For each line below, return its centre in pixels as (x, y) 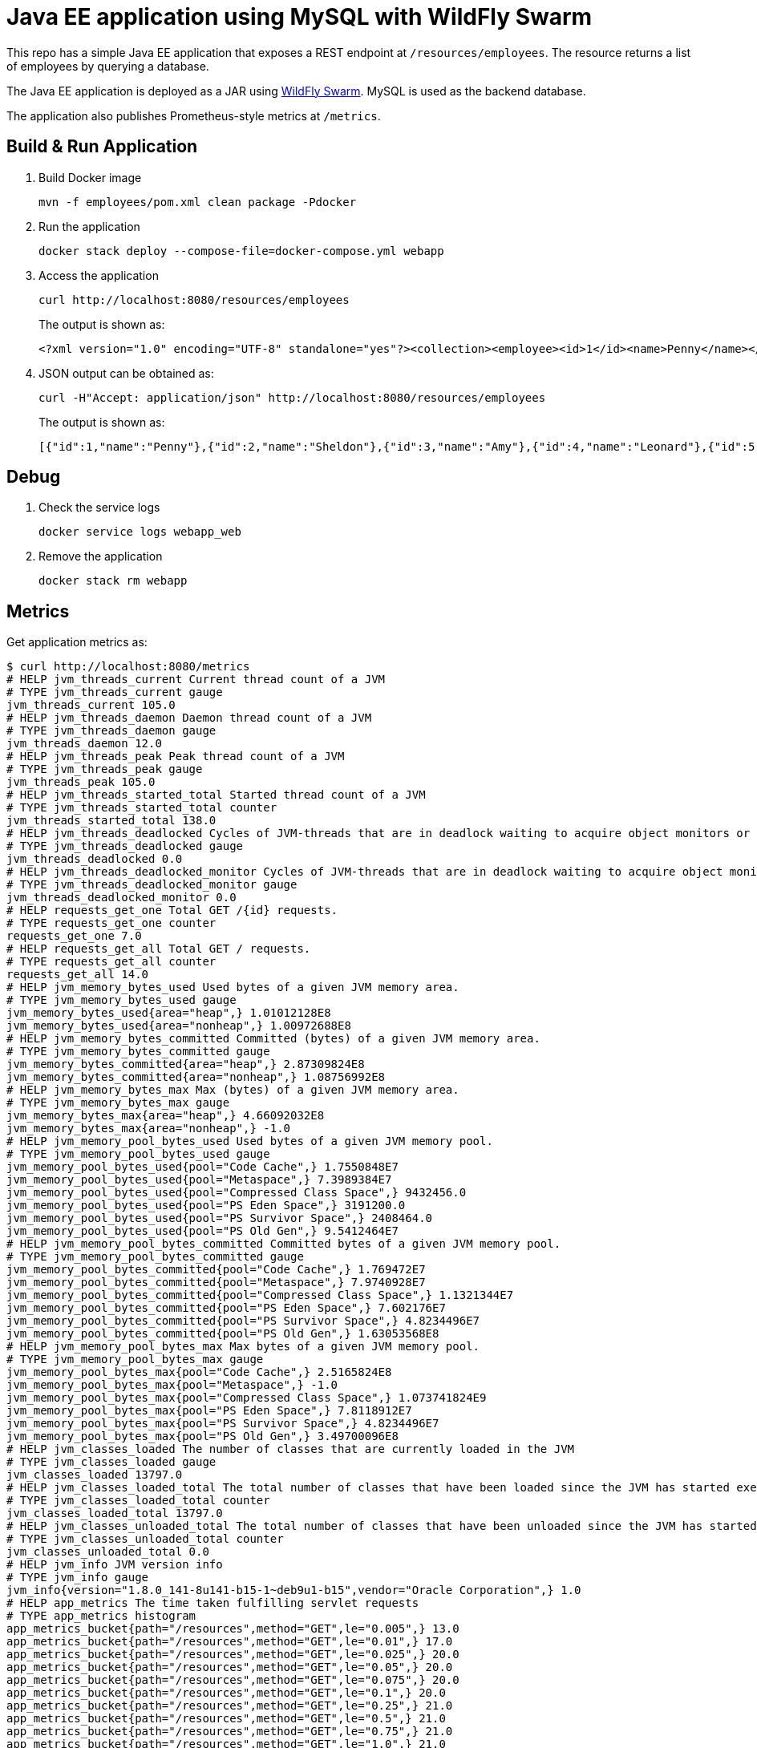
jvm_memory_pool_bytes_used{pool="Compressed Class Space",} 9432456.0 (237, 1193)
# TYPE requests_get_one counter (111, 923)
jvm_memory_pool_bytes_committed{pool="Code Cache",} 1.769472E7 (216, 1270)
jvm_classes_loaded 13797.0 (95, 1475)
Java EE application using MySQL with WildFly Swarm (300, 17)
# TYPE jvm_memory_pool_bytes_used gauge (138, 1154)
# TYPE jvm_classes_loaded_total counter (138, 1501)
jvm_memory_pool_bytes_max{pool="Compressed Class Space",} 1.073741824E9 (247, 1398)
